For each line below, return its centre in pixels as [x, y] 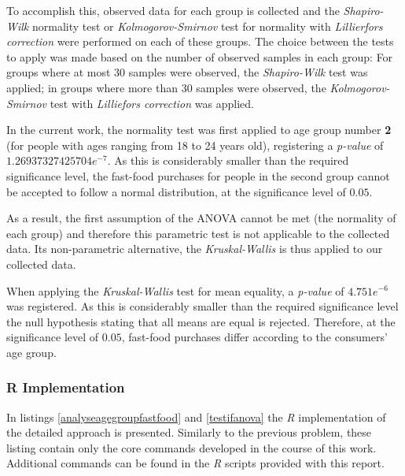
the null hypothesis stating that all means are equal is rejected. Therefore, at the [201, 321]
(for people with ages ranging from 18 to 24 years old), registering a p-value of [195, 145]
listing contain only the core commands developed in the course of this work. [191, 447]
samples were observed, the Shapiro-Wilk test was [248, 72]
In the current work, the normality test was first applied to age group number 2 [199, 130]
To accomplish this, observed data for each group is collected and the [173, 10]
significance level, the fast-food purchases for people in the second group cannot [198, 175]
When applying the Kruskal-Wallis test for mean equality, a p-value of [175, 290]
